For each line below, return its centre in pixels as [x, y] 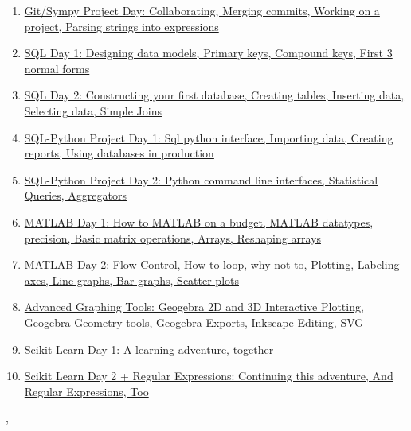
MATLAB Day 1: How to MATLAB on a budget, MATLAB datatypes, [199, 221]
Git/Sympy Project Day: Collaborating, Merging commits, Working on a [202, 10]
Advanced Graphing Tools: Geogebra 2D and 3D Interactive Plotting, [194, 307]
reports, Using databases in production [119, 153]
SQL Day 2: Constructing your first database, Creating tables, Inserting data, [214, 95]
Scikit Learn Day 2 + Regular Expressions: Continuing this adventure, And [209, 376]
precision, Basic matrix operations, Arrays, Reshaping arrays [172, 237]
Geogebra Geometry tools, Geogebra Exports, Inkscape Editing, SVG [194, 322]
